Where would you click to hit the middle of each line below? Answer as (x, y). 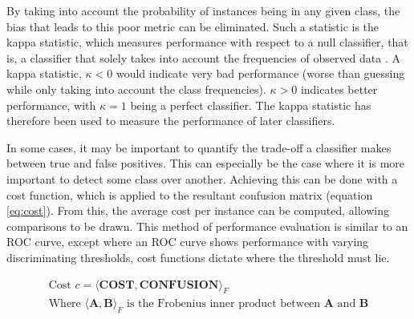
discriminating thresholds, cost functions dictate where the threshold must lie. (198, 257)
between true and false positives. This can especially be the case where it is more (206, 163)
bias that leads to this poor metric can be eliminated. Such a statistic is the (193, 26)
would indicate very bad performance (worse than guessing (260, 73)
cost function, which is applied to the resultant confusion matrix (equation (190, 194)
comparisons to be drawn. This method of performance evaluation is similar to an (207, 226)
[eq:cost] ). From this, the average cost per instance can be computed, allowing (198, 210)
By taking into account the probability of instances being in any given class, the (203, 10)
